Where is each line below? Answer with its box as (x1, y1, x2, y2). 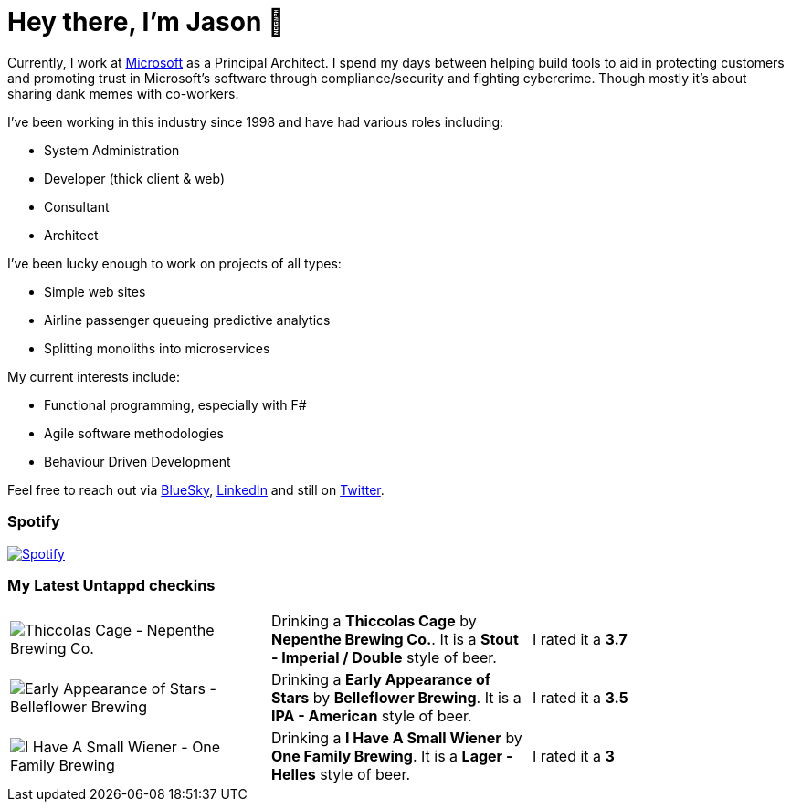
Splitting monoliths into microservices (44, 340, 270, 356)
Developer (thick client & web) (44, 170, 226, 186)
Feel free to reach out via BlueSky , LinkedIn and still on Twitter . (7, 481, 385, 498)
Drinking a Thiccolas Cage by (270, 612, 477, 631)
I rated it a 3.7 (532, 630, 628, 649)
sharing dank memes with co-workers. (7, 85, 239, 101)
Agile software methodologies (44, 425, 224, 441)
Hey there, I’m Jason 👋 (7, 6, 285, 37)
